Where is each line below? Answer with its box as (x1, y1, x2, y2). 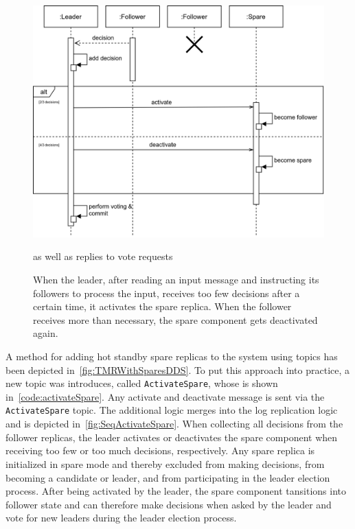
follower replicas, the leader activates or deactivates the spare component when (5, 430, 338, 444)
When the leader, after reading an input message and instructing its (33, 272, 319, 287)
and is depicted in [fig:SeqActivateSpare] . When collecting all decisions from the (5, 416, 343, 431)
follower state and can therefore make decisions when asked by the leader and (5, 497, 332, 511)
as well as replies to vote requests (33, 249, 173, 263)
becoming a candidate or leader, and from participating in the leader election (5, 470, 330, 484)
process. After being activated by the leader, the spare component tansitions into (5, 484, 346, 498)
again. (33, 326, 58, 340)
